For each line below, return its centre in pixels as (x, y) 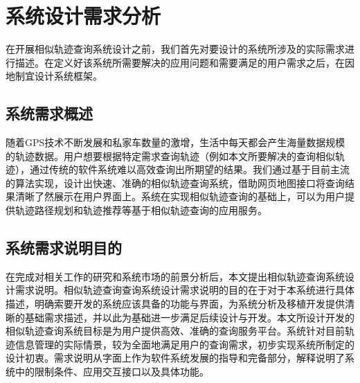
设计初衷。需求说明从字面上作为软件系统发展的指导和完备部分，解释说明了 (175, 358)
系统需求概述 (49, 113)
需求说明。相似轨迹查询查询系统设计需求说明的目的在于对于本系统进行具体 (184, 290)
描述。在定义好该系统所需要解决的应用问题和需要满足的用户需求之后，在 (180, 62)
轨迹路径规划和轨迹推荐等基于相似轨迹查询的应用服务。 (141, 210)
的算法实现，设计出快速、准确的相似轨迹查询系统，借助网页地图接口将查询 (175, 182)
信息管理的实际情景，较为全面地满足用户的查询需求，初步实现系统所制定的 (184, 344)
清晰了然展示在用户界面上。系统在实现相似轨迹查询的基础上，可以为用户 (180, 196)
